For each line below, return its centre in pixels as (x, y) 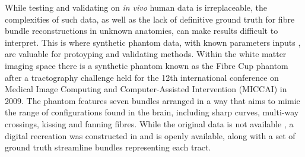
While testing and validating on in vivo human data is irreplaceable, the (136, 7)
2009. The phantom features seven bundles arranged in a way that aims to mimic (152, 100)
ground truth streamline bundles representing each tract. (108, 147)
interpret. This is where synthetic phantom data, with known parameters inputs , (153, 42)
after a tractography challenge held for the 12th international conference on (142, 77)
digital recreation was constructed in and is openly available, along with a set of (150, 135)
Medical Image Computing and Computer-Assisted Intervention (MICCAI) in (146, 89)
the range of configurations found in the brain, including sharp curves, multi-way (152, 112)
